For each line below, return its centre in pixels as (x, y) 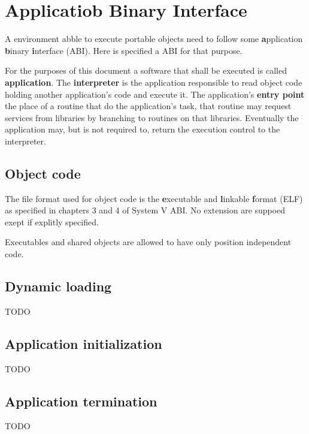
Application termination (81, 401)
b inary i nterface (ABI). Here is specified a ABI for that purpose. (124, 50)
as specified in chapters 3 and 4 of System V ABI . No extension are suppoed (145, 210)
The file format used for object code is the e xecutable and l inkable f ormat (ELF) (154, 198)
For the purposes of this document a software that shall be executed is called (146, 70)
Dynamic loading (58, 286)
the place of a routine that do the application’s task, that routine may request (148, 106)
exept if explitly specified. (52, 221)
